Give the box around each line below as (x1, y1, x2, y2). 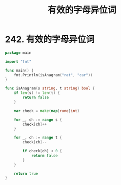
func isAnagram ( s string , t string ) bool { (5, 86, 95, 91)
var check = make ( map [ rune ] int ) (14, 108, 80, 113)
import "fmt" (5, 59, 32, 64)
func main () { (5, 68, 34, 73)
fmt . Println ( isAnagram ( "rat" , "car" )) (14, 72, 93, 77)
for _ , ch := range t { (14, 135, 62, 140)
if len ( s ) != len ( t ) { (14, 91, 60, 95)
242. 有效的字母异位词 (5, 34, 95, 45)
